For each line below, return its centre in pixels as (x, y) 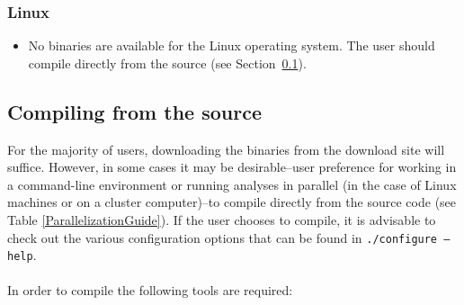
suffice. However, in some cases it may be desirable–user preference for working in (232, 167)
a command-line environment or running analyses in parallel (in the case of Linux (232, 184)
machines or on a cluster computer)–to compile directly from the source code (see (232, 202)
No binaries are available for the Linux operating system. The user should (232, 45)
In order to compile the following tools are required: (150, 290)
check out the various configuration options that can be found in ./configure (223, 237)
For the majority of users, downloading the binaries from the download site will (226, 149)
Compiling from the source (134, 111)
